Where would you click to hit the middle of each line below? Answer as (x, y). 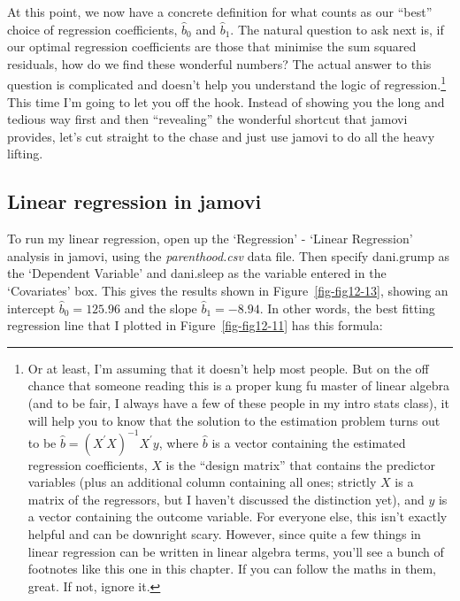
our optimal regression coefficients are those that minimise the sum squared (212, 46)
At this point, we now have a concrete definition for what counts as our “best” (220, 12)
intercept (31, 308)
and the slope (161, 308)
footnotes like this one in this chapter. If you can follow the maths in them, (232, 569)
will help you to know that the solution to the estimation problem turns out (234, 420)
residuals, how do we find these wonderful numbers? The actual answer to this (219, 63)
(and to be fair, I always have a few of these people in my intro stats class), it (238, 402)
